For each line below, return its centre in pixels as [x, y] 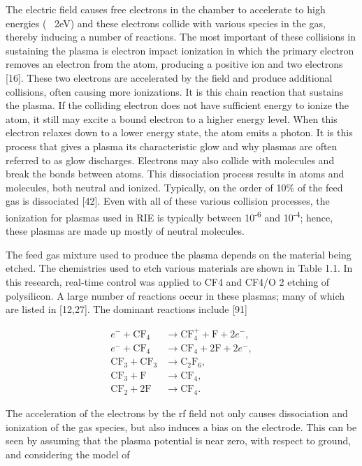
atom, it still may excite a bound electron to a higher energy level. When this [172, 118]
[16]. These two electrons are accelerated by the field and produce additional [169, 77]
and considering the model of [68, 454]
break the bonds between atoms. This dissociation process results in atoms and [175, 174]
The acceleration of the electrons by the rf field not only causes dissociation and [177, 413]
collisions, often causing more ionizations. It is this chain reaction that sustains [175, 91]
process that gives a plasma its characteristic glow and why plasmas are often [172, 146]
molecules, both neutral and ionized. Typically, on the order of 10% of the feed [174, 187]
